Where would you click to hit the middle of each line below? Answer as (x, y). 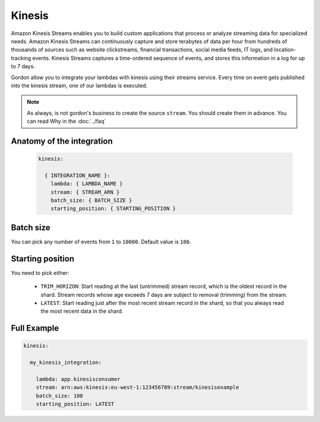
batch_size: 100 (59, 396)
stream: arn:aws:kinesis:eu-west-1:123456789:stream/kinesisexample (137, 388)
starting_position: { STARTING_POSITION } (113, 209)
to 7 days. (23, 66)
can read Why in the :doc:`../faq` (66, 121)
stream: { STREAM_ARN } (85, 192)
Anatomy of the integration (62, 141)
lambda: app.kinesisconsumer (78, 379)
